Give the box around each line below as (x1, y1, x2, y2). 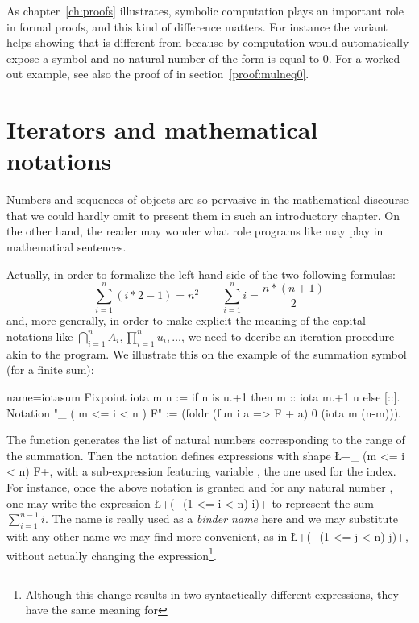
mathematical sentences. (6, 239, 127, 255)
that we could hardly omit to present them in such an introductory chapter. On (6, 206, 400, 223)
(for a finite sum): (6, 361, 94, 378)
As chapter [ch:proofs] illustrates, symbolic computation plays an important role (6, 2, 404, 19)
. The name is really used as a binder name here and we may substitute (44, 510, 399, 527)
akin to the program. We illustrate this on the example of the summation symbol (6, 345, 407, 362)
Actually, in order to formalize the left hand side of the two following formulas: (6, 265, 396, 282)
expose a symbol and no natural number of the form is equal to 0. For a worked (6, 49, 400, 66)
